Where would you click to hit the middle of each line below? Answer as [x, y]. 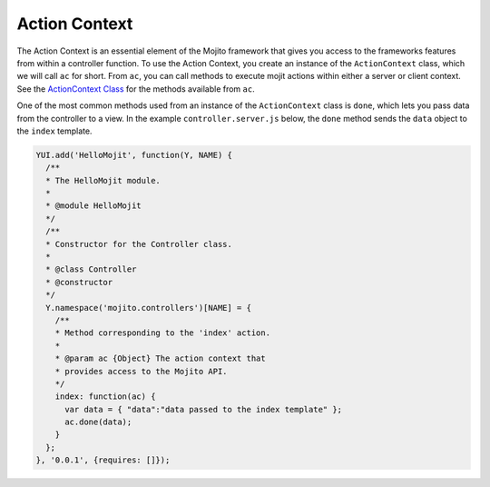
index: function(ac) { [105, 397]
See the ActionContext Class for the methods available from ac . [136, 89]
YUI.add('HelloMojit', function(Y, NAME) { [134, 155]
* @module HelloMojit [94, 206]
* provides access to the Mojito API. [141, 371]
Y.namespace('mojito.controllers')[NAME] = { [148, 308]
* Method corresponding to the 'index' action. [163, 333]
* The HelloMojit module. [103, 180]
